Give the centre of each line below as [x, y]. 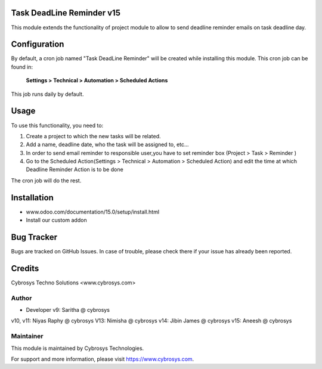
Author [21, 298]
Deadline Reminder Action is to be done [75, 169]
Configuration [38, 44]
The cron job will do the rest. [46, 180]
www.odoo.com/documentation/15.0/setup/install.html [93, 212]
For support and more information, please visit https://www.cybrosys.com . [103, 359]
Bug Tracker [34, 237]
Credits [25, 268]
